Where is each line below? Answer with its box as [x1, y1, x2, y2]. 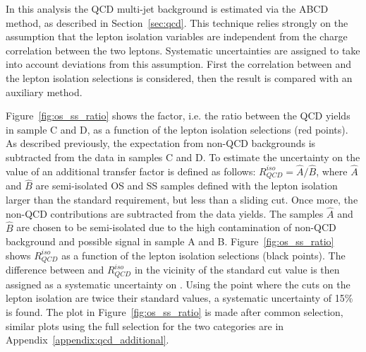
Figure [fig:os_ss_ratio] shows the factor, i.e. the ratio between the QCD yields [6, 108, 350, 123]
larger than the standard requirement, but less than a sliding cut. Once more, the [6, 192, 358, 207]
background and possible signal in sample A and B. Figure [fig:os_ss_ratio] [6, 234, 334, 249]
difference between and [6, 262, 104, 277]
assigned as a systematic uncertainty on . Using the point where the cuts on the [6, 276, 350, 291]
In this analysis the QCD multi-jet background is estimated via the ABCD [6, 1, 329, 16]
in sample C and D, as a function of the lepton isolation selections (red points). [6, 122, 348, 136]
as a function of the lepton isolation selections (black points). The [61, 247, 346, 262]
